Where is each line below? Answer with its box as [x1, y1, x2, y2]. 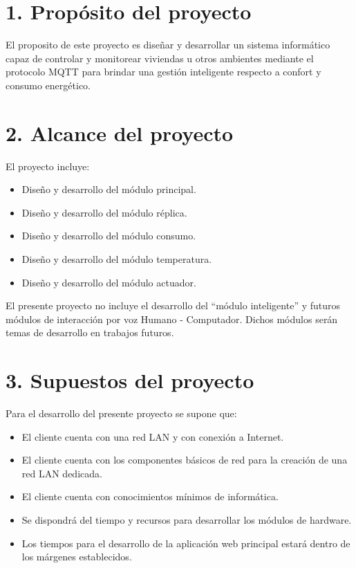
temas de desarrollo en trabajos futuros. [6, 325, 174, 340]
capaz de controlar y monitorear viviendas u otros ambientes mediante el [6, 51, 314, 65]
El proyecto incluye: [6, 158, 90, 173]
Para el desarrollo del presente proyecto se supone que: [6, 406, 237, 421]
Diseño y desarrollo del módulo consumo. [21, 228, 196, 243]
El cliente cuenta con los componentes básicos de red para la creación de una [21, 452, 348, 467]
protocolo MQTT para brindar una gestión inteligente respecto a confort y [6, 64, 321, 79]
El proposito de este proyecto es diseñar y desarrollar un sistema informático [6, 37, 330, 52]
